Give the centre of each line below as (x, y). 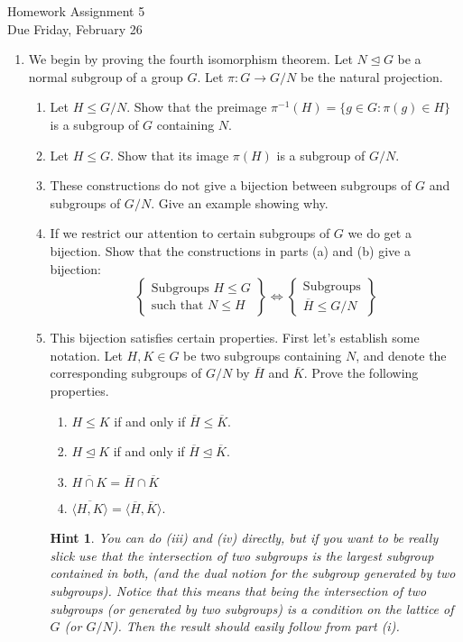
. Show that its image (169, 155)
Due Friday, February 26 (75, 28)
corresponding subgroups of (126, 373)
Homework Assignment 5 (76, 11)
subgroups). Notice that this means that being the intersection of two (238, 591)
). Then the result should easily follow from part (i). (256, 626)
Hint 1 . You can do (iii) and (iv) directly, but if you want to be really (244, 538)
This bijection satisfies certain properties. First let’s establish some (235, 338)
